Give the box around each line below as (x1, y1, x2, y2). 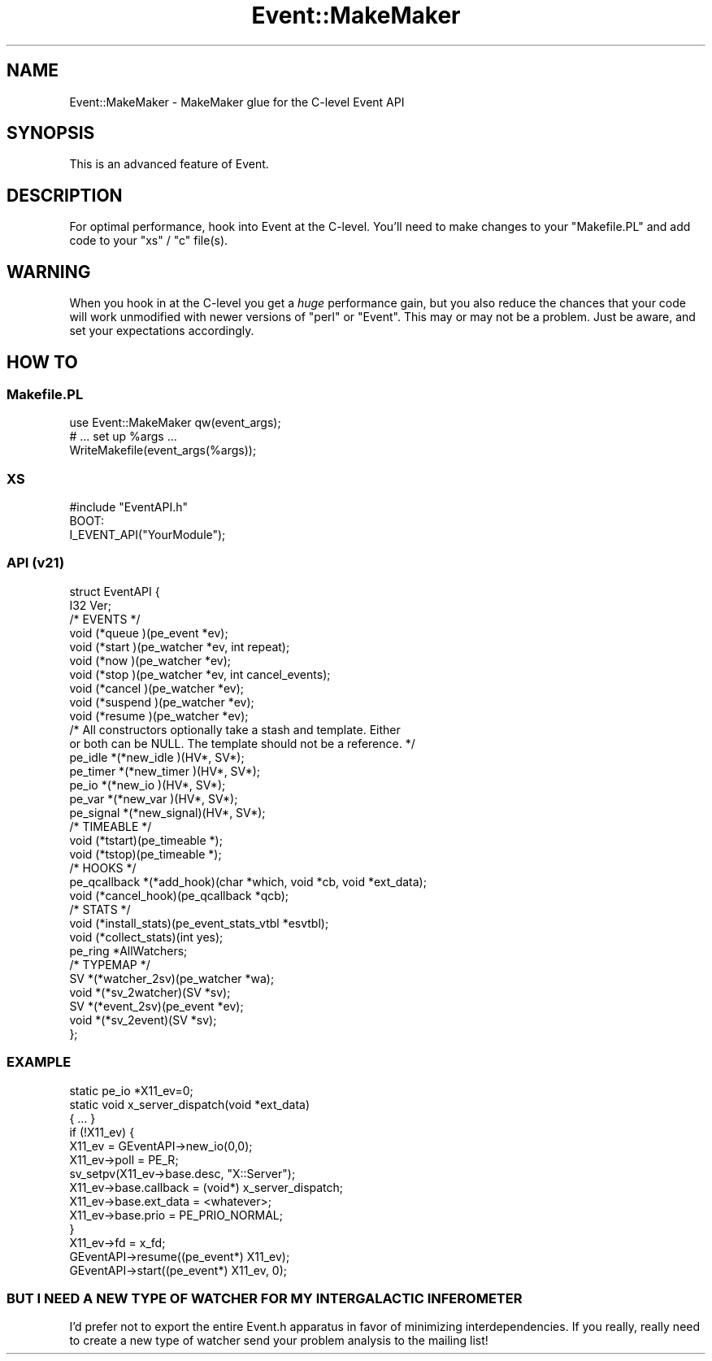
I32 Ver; (69, 598, 111, 612)
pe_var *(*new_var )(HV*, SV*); (69, 791, 238, 806)
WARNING (7, 261, 91, 282)
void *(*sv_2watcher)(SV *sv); (69, 985, 231, 999)
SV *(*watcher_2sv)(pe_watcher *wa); (69, 971, 275, 985)
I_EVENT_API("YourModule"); (69, 528, 226, 542)
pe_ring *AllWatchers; (69, 943, 188, 958)
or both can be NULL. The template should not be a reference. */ (69, 736, 415, 750)
